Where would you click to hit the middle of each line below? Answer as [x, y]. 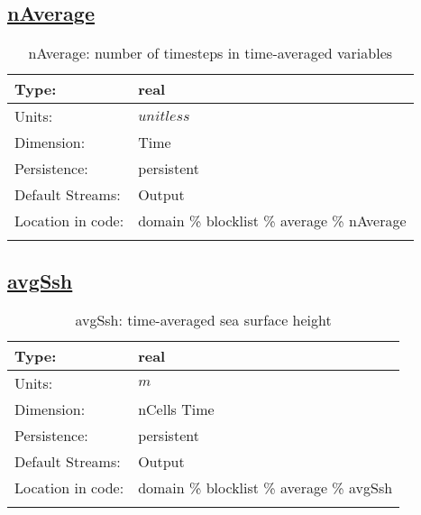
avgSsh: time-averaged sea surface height [203, 320]
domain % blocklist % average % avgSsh [265, 488]
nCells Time [176, 409]
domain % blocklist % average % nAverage [272, 221]
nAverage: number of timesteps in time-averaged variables [210, 53]
